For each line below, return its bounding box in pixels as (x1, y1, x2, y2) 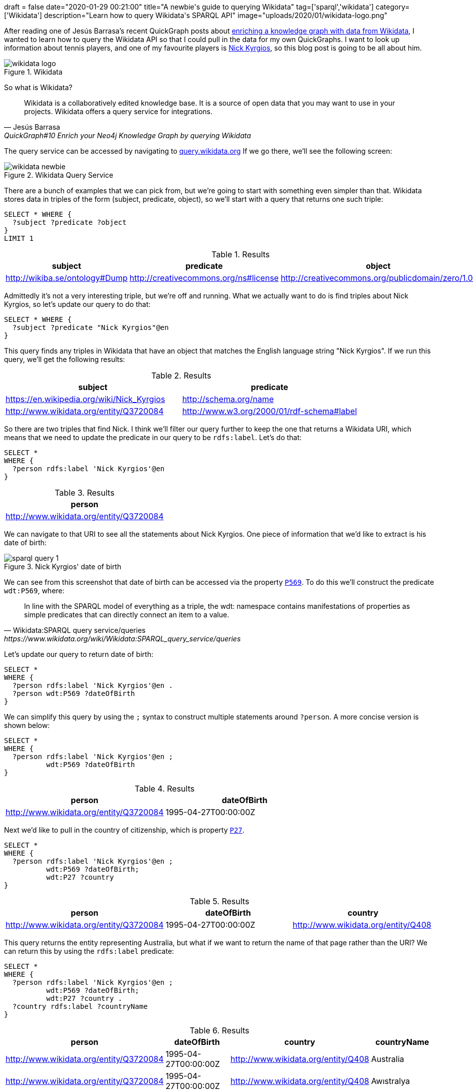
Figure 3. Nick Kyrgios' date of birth (4, 562, 121, 571)
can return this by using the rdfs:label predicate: (4, 947, 174, 955)
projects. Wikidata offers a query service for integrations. (24, 107, 212, 116)
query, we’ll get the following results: (4, 355, 125, 363)
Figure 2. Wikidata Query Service (4, 171, 113, 179)
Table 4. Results (134, 784, 195, 794)
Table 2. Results (151, 371, 211, 381)
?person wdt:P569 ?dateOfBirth (12, 689, 135, 697)
